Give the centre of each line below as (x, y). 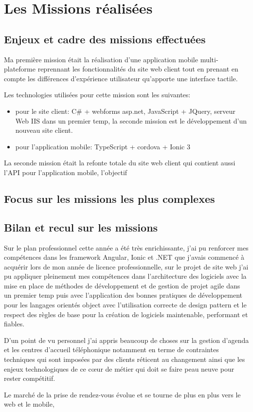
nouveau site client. (44, 130)
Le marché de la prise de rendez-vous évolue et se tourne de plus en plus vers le (122, 394)
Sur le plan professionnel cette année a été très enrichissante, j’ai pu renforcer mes (126, 247)
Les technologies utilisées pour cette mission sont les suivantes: (97, 95)
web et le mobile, (29, 404)
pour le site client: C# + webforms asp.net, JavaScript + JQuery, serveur (125, 111)
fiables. (14, 324)
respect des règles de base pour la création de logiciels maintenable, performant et (126, 314)
